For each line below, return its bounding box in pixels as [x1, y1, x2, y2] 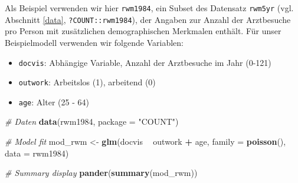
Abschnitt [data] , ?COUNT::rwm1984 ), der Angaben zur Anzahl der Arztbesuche [5, 13, 291, 25]
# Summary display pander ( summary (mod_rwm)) [5, 167, 198, 179]
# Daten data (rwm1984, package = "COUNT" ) [5, 115, 179, 128]
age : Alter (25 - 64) [18, 95, 89, 108]
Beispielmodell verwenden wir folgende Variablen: [5, 36, 184, 48]
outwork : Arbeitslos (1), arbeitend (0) [18, 76, 156, 88]
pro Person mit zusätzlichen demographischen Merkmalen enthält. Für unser [5, 25, 281, 37]
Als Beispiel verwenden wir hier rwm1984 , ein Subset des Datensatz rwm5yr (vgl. [5, 2, 294, 14]
